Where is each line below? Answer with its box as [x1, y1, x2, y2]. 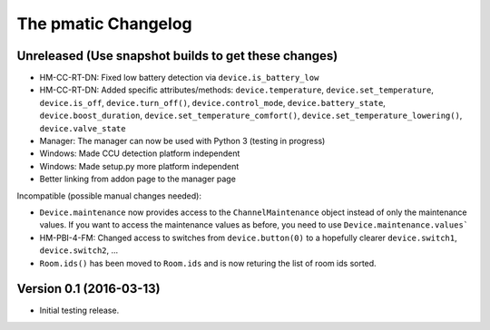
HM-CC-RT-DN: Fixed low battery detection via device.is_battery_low [39, 73, 319, 83]
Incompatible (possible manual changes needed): [16, 190, 201, 201]
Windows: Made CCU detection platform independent [39, 148, 240, 159]
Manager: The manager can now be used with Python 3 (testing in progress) [39, 136, 326, 147]
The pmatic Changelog [16, 14, 192, 34]
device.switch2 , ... [39, 245, 119, 256]
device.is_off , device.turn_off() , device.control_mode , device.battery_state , [39, 97, 386, 108]
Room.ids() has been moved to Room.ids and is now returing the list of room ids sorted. [39, 257, 377, 268]
